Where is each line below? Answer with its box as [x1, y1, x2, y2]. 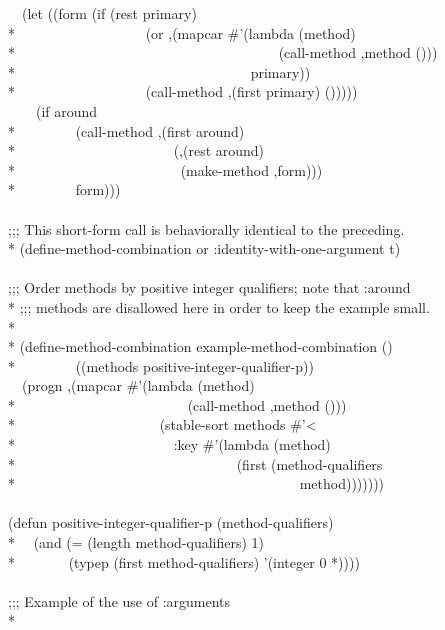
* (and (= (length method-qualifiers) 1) [8, 532, 265, 553]
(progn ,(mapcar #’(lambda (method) [21, 375, 255, 396]
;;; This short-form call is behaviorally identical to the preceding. [8, 218, 405, 239]
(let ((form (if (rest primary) [21, 3, 197, 23]
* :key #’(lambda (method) [8, 434, 331, 455]
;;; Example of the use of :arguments [8, 590, 231, 611]
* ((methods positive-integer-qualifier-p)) [8, 355, 314, 376]
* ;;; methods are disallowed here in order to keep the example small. [8, 296, 430, 317]
